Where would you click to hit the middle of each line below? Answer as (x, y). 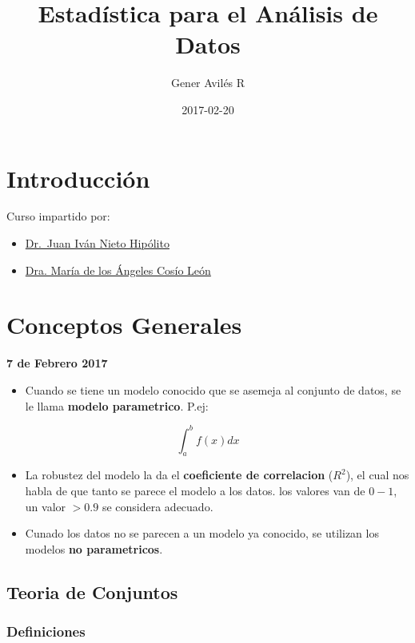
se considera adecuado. (158, 506)
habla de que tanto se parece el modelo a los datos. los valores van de (195, 491)
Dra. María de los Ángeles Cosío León (118, 270)
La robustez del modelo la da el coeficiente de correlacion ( (179, 475)
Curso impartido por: (58, 216)
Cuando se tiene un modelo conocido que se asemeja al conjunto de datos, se (213, 389)
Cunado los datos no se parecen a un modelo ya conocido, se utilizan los (202, 533)
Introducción (78, 178)
